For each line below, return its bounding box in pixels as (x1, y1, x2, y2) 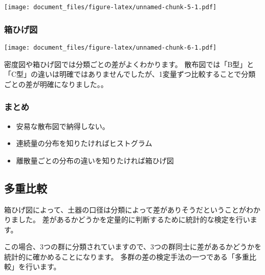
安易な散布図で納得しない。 (16, 120, 109, 131)
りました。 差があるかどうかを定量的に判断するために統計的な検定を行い (4, 214, 250, 225)
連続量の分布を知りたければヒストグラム (16, 138, 152, 149)
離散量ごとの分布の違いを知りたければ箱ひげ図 (16, 155, 174, 165)
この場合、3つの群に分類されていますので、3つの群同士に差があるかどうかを (4, 241, 262, 252)
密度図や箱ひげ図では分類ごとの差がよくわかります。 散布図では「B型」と (4, 58, 254, 69)
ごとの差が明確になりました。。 (4, 78, 108, 89)
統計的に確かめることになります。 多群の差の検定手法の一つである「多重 (4, 251, 250, 262)
